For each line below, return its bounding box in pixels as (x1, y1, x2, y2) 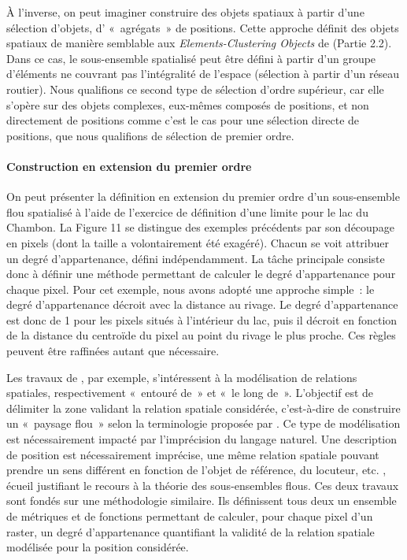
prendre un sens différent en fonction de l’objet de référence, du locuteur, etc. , (6, 462, 387, 478)
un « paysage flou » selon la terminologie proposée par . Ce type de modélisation (6, 415, 401, 432)
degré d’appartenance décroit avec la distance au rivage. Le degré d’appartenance (6, 296, 398, 313)
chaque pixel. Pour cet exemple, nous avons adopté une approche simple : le (6, 280, 375, 297)
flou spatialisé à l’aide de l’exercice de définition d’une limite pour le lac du (6, 203, 368, 220)
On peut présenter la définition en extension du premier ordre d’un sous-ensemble (6, 188, 400, 205)
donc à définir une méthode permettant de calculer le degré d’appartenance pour (6, 265, 396, 282)
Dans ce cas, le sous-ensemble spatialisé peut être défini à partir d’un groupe (6, 50, 376, 66)
